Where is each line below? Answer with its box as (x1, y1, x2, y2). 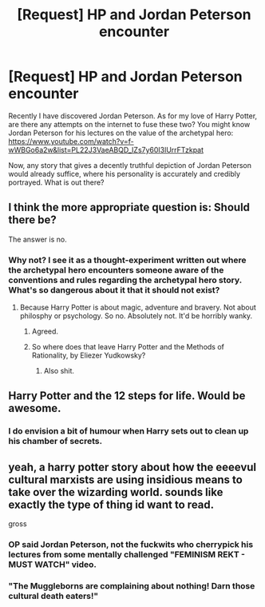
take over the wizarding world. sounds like (8, 485, 223, 499)
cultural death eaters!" (8, 590, 99, 601)
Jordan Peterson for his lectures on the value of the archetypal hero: (8, 128, 234, 138)
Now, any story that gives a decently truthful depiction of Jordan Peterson (8, 160, 252, 170)
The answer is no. (8, 234, 67, 244)
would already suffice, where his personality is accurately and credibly (8, 169, 241, 178)
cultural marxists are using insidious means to (8, 473, 243, 486)
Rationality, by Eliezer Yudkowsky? (31, 350, 146, 361)
